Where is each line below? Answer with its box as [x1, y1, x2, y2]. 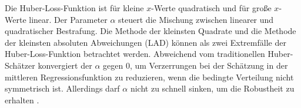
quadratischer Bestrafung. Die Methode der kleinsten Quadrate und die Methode [5, 25, 296, 37]
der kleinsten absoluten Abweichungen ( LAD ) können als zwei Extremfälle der [5, 36, 286, 48]
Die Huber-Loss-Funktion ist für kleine [5, 2, 144, 14]
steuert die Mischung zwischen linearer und [118, 13, 274, 25]
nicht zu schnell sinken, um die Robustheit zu [130, 82, 295, 95]
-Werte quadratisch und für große [151, 2, 272, 14]
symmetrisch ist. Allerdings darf [5, 82, 120, 95]
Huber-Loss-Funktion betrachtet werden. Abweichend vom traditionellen [5, 48, 265, 60]
